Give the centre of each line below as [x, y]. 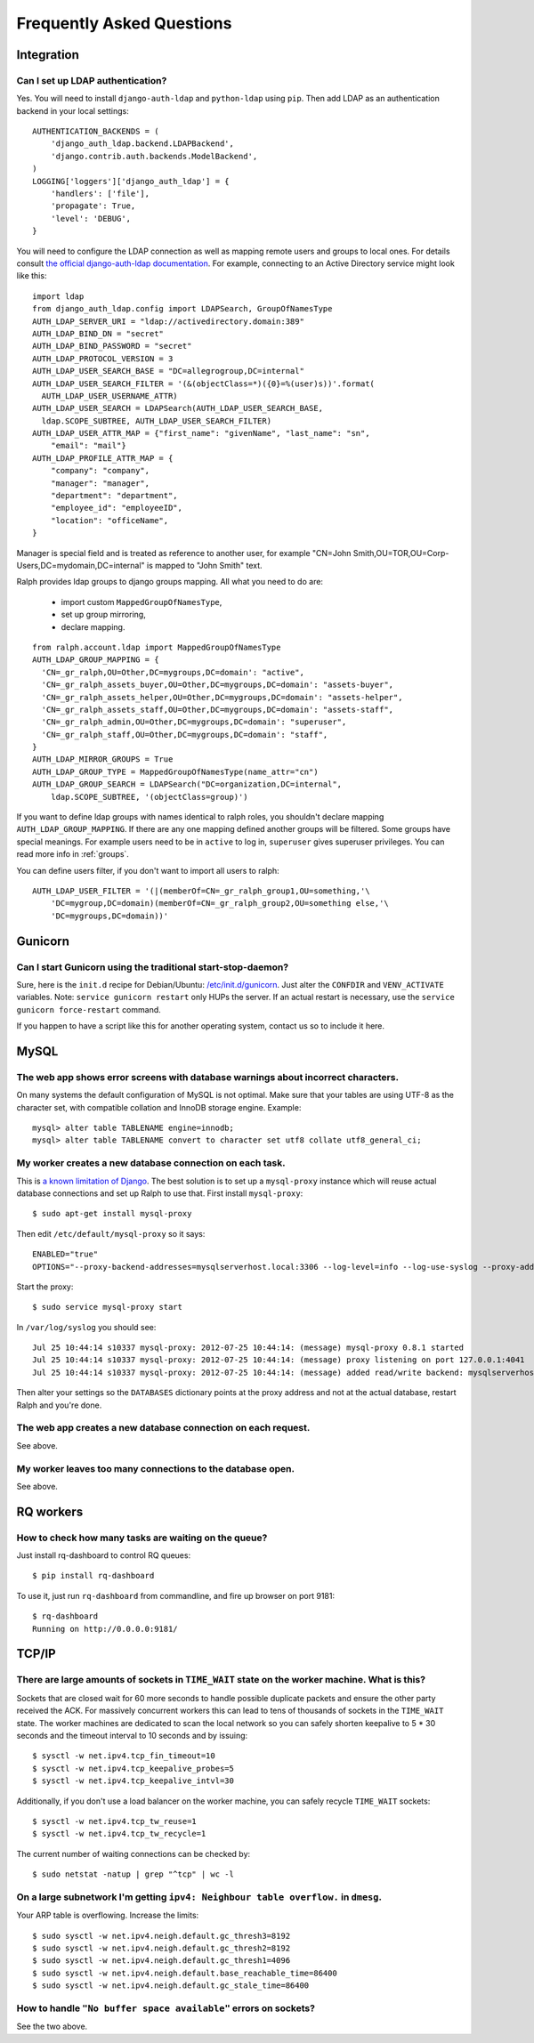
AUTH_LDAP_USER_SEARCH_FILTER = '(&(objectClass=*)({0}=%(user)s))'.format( [204, 384]
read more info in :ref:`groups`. [73, 854]
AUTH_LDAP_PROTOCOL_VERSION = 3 [103, 359]
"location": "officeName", [109, 520]
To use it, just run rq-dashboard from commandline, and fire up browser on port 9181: [176, 1595]
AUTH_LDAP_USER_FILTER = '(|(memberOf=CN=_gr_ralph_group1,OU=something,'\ [201, 891]
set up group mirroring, [103, 615]
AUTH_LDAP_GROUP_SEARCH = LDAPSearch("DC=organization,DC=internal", [187, 784]
